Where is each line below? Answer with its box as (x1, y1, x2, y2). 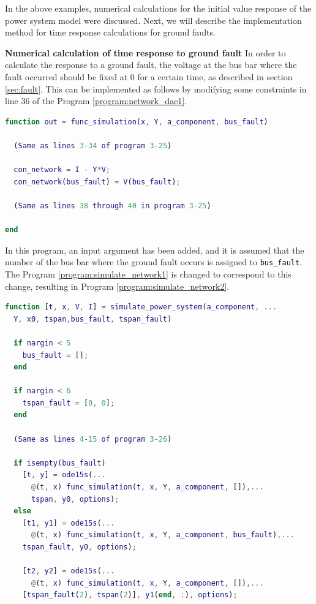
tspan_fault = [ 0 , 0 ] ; (22, 398, 115, 407)
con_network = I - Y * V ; (13, 165, 110, 175)
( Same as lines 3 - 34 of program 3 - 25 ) (13, 141, 172, 150)
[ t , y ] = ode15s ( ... (22, 470, 106, 480)
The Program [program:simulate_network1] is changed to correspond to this (5, 267, 292, 280)
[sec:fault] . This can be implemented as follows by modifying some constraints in (5, 82, 307, 95)
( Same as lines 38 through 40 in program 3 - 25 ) (13, 201, 211, 210)
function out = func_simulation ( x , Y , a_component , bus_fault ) (5, 117, 268, 126)
